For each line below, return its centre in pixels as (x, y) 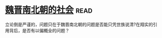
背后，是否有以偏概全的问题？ (39, 30)
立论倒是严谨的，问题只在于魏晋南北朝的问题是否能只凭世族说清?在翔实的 (79, 24)
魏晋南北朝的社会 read (49, 10)
